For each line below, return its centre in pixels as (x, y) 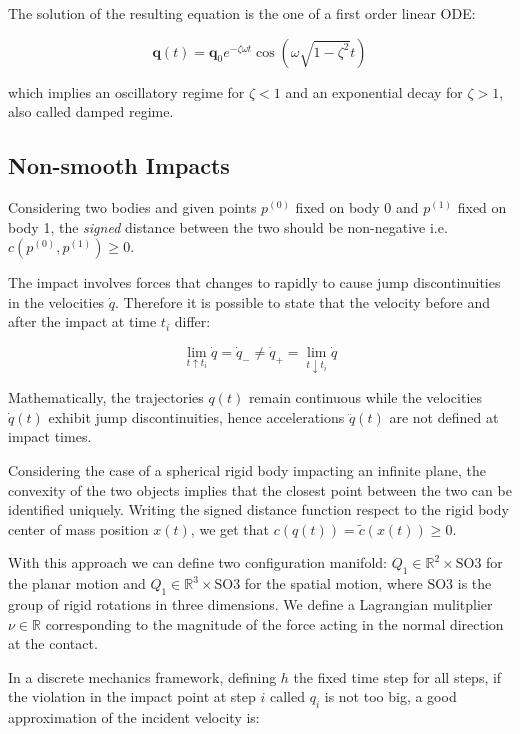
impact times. (50, 436)
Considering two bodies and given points (132, 206)
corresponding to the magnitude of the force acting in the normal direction (274, 623)
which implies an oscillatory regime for (126, 91)
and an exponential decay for (374, 91)
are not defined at (444, 416)
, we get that (230, 528)
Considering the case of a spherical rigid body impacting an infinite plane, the (247, 469)
